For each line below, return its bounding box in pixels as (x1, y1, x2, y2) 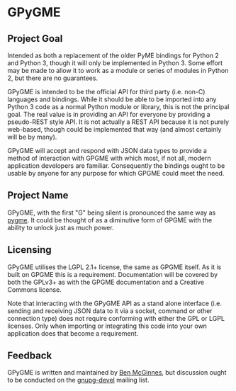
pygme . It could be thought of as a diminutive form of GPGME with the (7, 215, 213, 224)
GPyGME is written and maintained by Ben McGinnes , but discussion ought (7, 368, 227, 377)
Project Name (7, 189, 69, 202)
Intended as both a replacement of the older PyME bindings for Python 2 (7, 51, 220, 59)
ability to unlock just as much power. (7, 223, 115, 232)
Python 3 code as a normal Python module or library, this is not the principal (7, 103, 230, 110)
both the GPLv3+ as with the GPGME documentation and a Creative (7, 278, 205, 286)
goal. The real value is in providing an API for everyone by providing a (7, 110, 210, 118)
